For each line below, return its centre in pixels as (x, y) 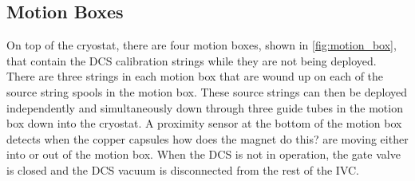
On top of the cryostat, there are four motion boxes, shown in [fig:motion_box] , (202, 45)
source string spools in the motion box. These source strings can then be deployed (207, 91)
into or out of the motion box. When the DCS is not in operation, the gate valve (204, 154)
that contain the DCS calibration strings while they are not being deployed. (192, 60)
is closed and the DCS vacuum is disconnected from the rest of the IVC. (183, 169)
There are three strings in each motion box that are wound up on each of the (195, 76)
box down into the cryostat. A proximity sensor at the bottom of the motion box (204, 123)
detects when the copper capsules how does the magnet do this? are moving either (207, 138)
